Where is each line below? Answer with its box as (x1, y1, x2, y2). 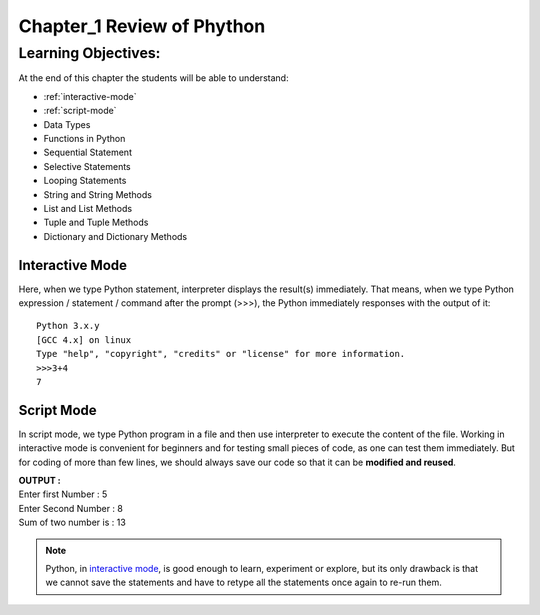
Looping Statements (43, 175, 127, 187)
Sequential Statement (43, 146, 132, 159)
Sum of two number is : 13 (18, 516, 127, 529)
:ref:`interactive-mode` (43, 90, 137, 102)
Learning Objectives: (18, 44, 161, 62)
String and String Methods (43, 188, 152, 200)
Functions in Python (43, 132, 126, 144)
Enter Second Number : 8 (18, 502, 124, 514)
